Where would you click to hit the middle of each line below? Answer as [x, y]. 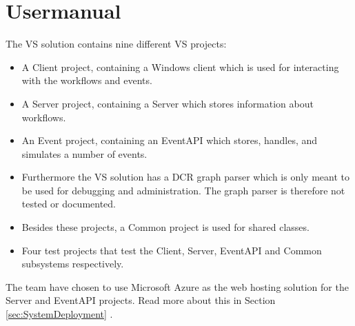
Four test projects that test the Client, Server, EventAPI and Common [172, 250]
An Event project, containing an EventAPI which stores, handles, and [170, 140]
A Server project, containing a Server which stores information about [168, 103]
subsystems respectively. [73, 264]
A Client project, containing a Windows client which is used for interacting [180, 67]
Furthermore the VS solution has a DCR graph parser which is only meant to [185, 177]
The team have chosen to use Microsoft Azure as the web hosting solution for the [177, 286]
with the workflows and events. [87, 80]
